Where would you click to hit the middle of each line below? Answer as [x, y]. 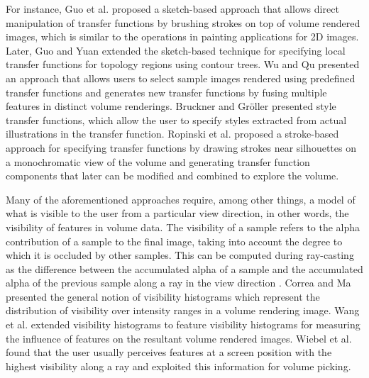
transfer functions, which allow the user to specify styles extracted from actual [176, 119]
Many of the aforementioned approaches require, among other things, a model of [181, 199]
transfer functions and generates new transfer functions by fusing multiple [166, 92]
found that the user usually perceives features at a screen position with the [169, 352]
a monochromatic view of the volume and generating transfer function [158, 161]
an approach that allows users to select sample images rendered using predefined [181, 78]
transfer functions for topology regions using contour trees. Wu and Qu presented [183, 64]
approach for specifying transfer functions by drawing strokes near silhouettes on [181, 147]
